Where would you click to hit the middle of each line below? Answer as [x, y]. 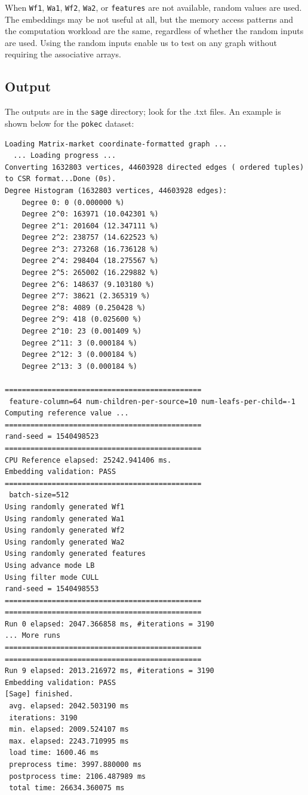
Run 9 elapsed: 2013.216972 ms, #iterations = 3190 [110, 671]
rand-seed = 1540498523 [52, 437]
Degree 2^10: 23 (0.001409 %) [82, 331]
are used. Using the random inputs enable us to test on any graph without [141, 42]
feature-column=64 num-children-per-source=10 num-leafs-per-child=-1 [152, 401]
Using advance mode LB [50, 565]
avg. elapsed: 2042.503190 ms [69, 706]
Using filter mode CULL [52, 577]
